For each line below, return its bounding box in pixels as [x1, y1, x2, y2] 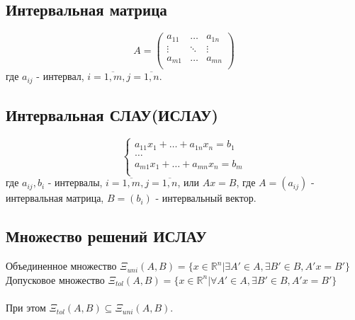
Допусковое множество [6, 272, 105, 287]
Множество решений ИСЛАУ [6, 225, 207, 247]
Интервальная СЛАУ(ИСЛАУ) [6, 104, 218, 126]
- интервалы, [47, 175, 103, 190]
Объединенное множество [6, 258, 117, 273]
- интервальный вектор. [155, 190, 257, 205]
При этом [6, 300, 46, 315]
